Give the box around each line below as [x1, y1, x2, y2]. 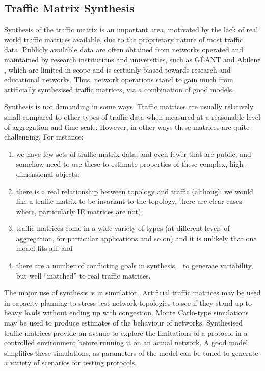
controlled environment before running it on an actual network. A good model [4, 337, 248, 348]
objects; [55, 168, 79, 179]
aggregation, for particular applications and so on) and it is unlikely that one [16, 233, 257, 243]
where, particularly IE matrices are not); [16, 205, 143, 216]
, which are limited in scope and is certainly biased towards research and [4, 64, 231, 75]
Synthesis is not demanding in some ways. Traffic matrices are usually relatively [4, 101, 254, 112]
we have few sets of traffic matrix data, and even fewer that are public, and [16, 148, 251, 159]
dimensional [16, 168, 54, 179]
